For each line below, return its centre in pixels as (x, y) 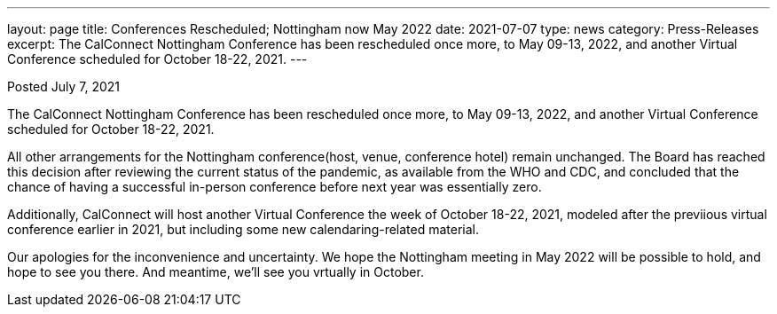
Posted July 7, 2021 (64, 86)
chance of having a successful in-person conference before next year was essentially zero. (275, 187)
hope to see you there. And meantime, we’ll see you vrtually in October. (216, 272)
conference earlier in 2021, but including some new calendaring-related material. (243, 229)
